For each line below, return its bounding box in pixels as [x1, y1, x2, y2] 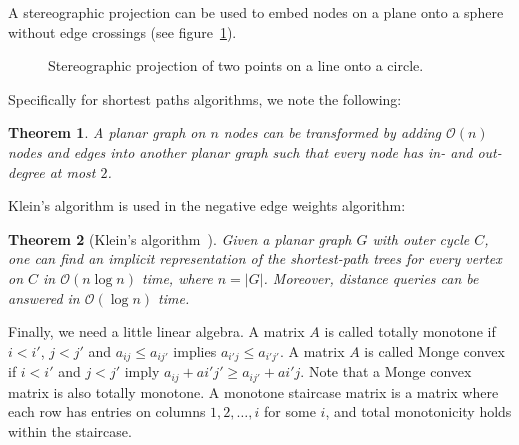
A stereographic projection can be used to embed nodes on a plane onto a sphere [8, 2, 504, 22]
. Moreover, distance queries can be [263, 267, 479, 288]
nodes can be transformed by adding [223, 122, 441, 143]
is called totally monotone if [324, 321, 496, 342]
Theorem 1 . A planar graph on [8, 122, 206, 143]
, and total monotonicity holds [325, 401, 512, 422]
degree [8, 161, 45, 182]
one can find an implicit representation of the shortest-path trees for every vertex [8, 248, 502, 269]
